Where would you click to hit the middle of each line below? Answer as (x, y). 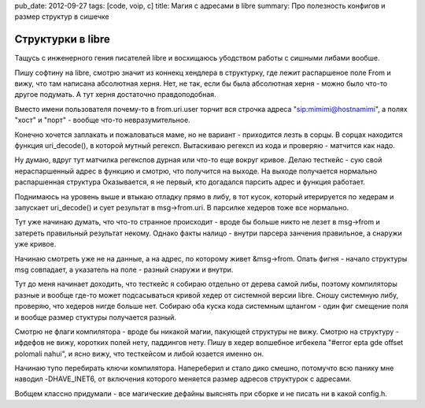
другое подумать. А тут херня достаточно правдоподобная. (115, 95)
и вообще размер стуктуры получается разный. (96, 317)
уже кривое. (35, 244)
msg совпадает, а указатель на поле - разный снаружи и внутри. (124, 269)
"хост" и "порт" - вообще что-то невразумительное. (102, 120)
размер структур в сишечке (62, 17)
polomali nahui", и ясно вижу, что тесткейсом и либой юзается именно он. (139, 354)
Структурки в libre (62, 39)
